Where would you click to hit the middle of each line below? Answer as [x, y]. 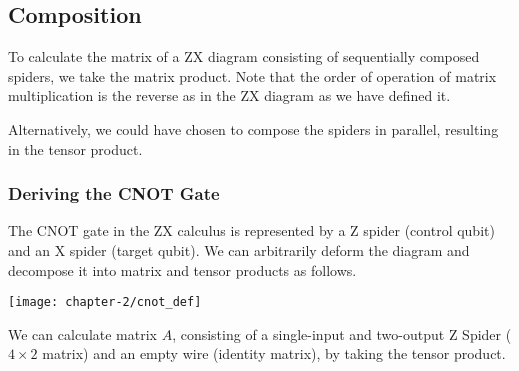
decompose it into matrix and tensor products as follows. [182, 269]
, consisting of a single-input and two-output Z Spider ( [342, 333]
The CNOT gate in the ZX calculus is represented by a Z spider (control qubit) [251, 230]
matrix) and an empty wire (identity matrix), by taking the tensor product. [274, 353]
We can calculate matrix [82, 333]
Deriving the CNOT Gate [114, 193]
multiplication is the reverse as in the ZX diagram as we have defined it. [229, 95]
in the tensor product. [75, 148]
